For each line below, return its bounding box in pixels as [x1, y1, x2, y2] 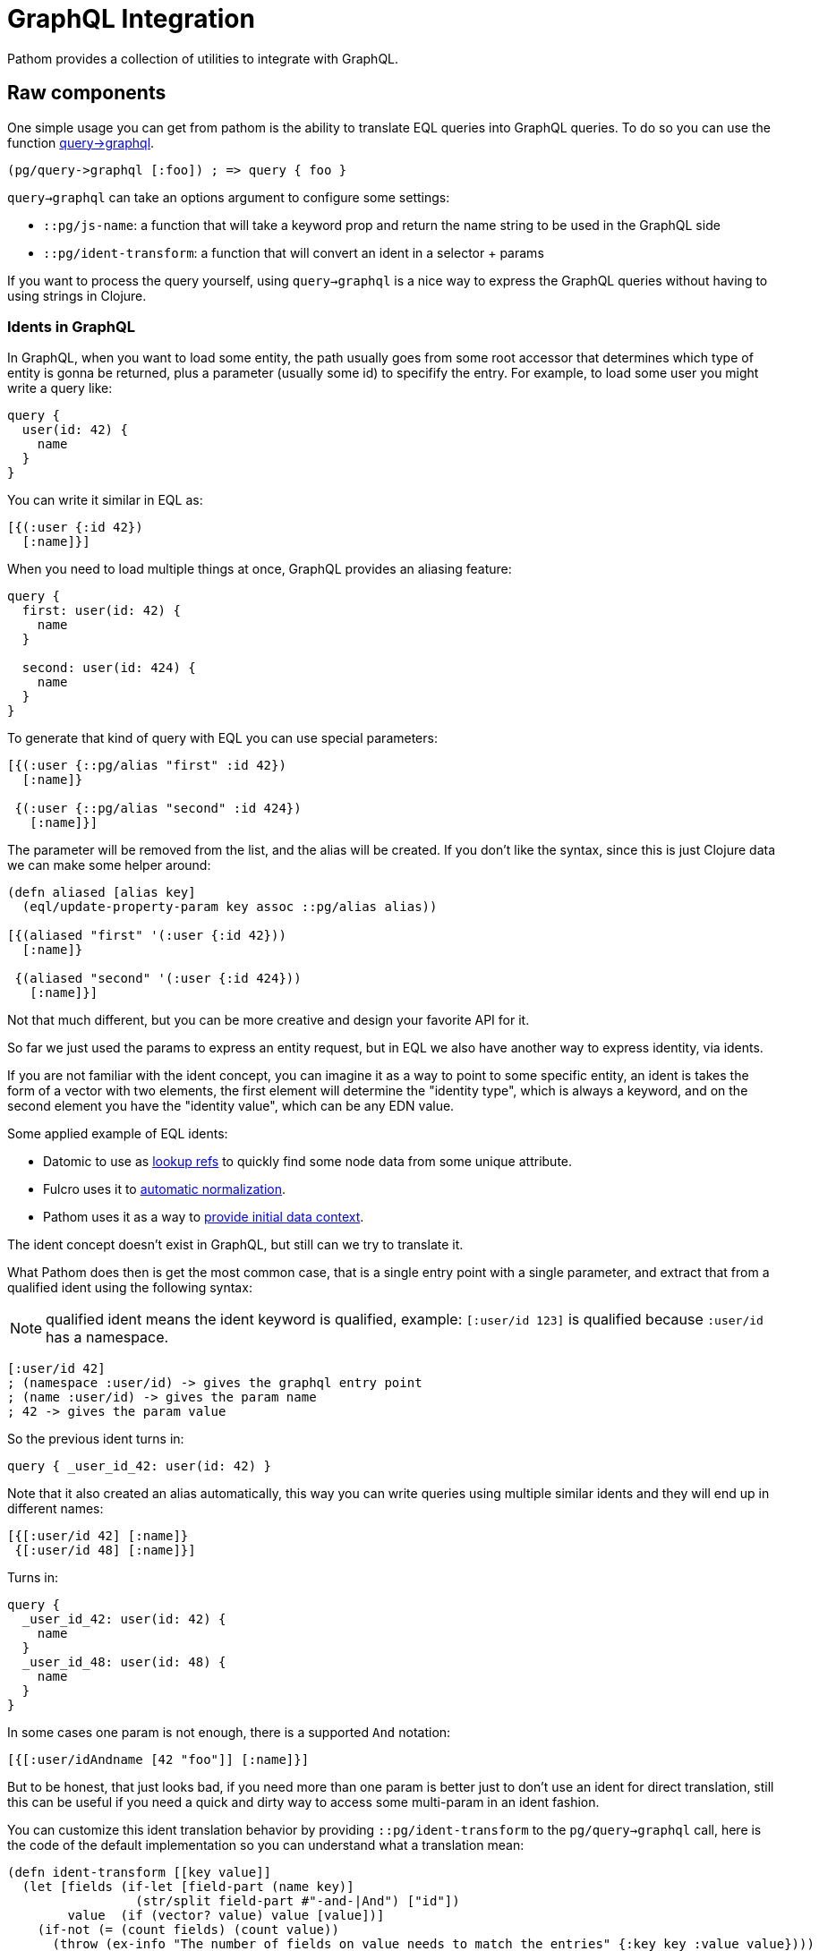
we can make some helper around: [7, 857, 211, 873]
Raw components [7, 81, 166, 105]
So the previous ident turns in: [7, 1431, 184, 1447]
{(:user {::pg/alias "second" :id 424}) [14, 801, 302, 816]
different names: [7, 1501, 104, 1517]
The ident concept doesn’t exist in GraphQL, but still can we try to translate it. [7, 1237, 464, 1253]
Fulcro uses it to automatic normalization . [43, 1181, 286, 1197]
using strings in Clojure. [7, 287, 147, 303]
